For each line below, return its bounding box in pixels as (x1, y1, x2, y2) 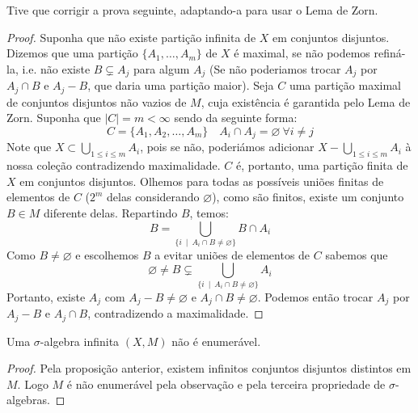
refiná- (374, 44, 406, 61)
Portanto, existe (6, 288, 86, 305)
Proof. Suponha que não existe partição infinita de (6, 28, 256, 45)
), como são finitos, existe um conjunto (212, 188, 404, 205)
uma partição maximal (289, 77, 401, 94)
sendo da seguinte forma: (174, 109, 298, 126)
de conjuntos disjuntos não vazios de (6, 93, 187, 110)
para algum (133, 60, 190, 77)
